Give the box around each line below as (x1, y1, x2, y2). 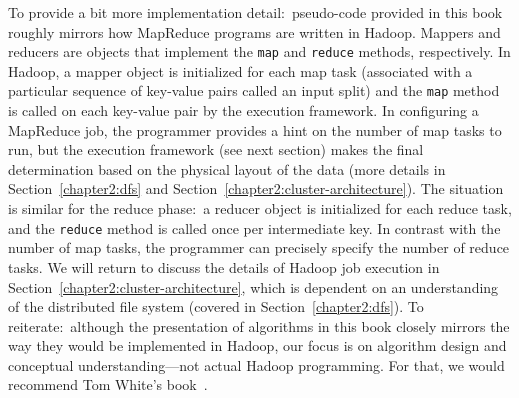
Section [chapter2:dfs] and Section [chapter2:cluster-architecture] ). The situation (8, 178, 504, 199)
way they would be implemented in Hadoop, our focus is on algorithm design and (8, 335, 507, 356)
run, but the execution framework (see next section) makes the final (8, 139, 424, 160)
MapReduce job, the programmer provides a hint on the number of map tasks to (8, 119, 502, 140)
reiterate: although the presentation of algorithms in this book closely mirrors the (8, 315, 510, 336)
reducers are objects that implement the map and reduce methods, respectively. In (8, 41, 511, 62)
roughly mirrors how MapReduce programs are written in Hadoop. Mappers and (8, 21, 501, 42)
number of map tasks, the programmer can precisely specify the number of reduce (8, 237, 510, 258)
